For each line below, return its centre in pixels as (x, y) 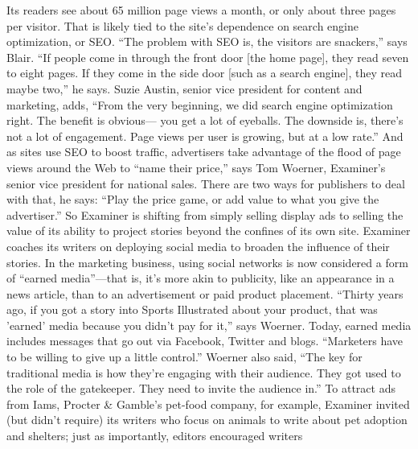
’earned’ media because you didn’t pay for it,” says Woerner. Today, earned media (209, 325)
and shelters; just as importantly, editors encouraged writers (155, 436)
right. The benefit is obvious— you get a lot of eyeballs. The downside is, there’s (205, 120)
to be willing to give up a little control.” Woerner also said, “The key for (184, 357)
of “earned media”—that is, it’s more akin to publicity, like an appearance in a (201, 278)
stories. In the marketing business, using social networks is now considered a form (207, 262)
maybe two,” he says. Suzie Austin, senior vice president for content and (184, 88)
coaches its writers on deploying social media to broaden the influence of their (198, 246)
